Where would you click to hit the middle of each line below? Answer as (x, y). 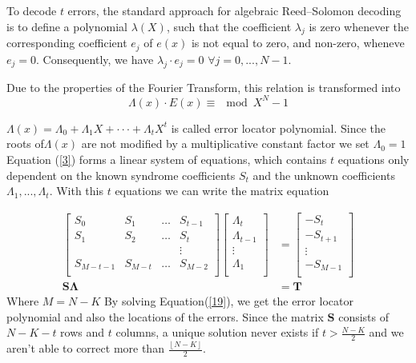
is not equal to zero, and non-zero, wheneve (298, 43)
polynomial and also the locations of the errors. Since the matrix (165, 316)
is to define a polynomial (67, 26)
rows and (83, 332)
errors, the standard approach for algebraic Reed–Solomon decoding (234, 10)
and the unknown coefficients (324, 175)
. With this (77, 191)
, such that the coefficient (229, 26)
